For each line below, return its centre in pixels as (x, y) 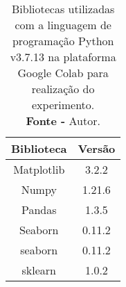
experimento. (63, 105)
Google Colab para (63, 73)
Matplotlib (39, 169)
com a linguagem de (63, 25)
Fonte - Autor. (63, 121)
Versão (97, 148)
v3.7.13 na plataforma (63, 57)
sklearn (39, 270)
